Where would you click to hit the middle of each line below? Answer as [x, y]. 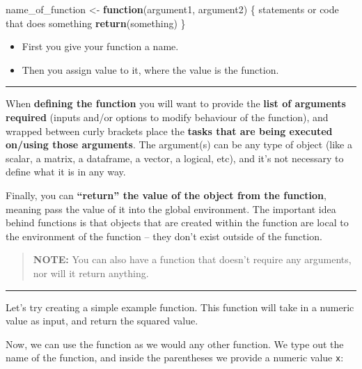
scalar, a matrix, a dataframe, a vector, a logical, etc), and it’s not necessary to [175, 158]
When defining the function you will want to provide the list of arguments [176, 103]
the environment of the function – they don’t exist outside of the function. [164, 236]
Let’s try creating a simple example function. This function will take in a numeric [180, 307]
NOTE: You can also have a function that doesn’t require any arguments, [192, 259]
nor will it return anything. [91, 273]
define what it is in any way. [66, 172]
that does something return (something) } [96, 23]
